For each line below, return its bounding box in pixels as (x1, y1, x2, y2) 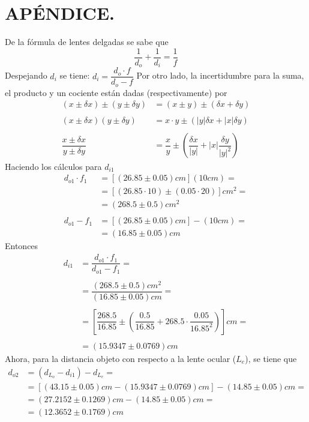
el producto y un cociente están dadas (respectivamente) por (5, 86, 227, 98)
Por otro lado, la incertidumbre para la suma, (136, 69, 304, 82)
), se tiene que (245, 352, 297, 364)
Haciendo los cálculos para (5, 160, 102, 172)
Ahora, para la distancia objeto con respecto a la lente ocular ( (5, 352, 236, 364)
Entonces (5, 240, 38, 252)
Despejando (5, 69, 47, 82)
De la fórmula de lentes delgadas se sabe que (5, 35, 169, 48)
